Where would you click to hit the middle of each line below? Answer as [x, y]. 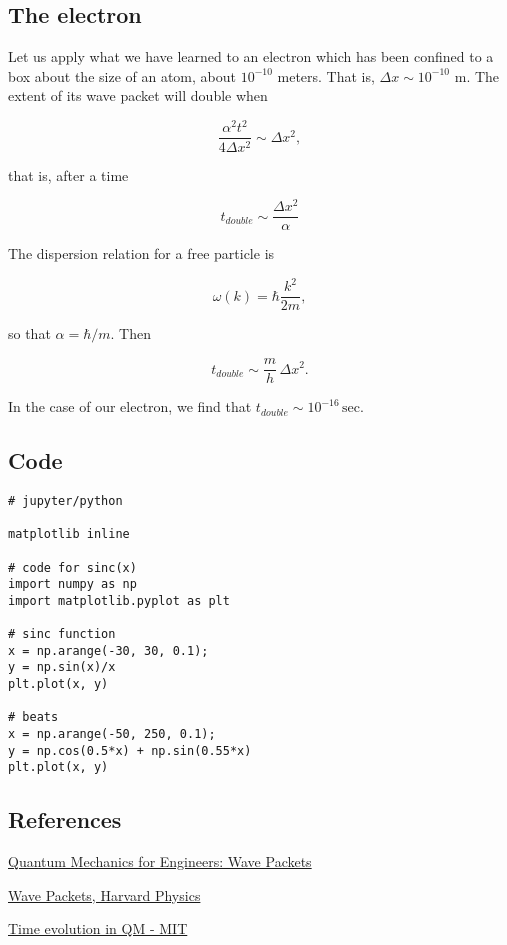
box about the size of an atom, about [122, 75]
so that [29, 333]
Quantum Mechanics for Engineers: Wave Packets [160, 861]
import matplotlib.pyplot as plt [119, 600]
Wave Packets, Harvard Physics [104, 894]
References [65, 819]
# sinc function [62, 634]
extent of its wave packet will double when [138, 95]
